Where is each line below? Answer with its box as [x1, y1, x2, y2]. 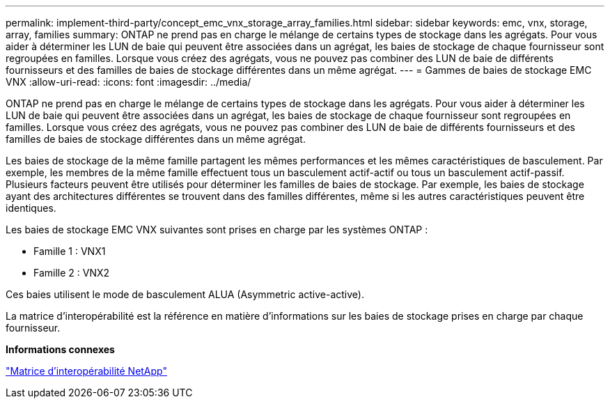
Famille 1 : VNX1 [33, 245, 106, 257]
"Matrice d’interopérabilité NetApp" [6, 365, 167, 377]
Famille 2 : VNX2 [33, 267, 110, 279]
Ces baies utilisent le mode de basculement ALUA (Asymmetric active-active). [6, 288, 364, 300]
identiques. [6, 202, 56, 214]
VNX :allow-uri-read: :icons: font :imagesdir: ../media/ [6, 76, 251, 88]
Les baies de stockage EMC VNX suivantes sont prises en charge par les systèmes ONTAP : [6, 224, 428, 235]
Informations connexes [6, 343, 115, 355]
